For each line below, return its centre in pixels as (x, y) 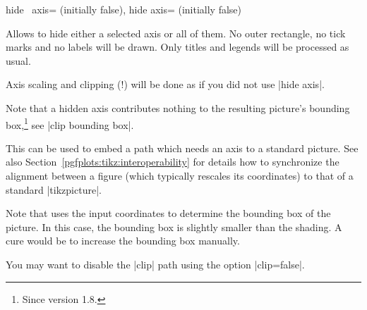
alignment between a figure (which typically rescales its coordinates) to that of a (180, 175)
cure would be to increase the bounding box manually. (123, 241)
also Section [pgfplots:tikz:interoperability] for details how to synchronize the (173, 162)
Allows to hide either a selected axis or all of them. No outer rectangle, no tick (176, 33)
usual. (18, 60)
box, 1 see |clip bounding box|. (70, 123)
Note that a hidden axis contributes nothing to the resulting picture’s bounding (178, 107)
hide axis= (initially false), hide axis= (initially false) (124, 9)
